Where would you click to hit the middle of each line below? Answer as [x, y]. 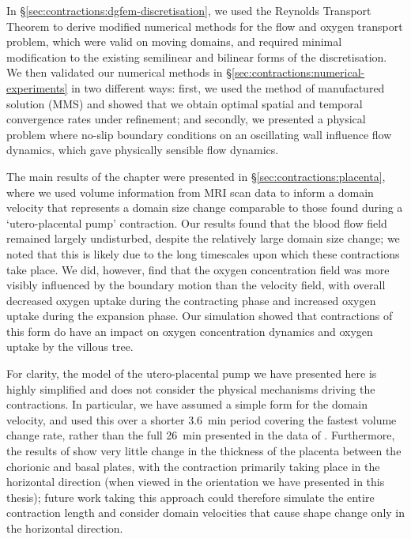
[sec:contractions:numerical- [298, 72]
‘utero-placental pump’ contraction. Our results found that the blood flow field [197, 222]
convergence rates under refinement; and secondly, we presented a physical [186, 119]
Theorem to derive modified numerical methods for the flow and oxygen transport [205, 26]
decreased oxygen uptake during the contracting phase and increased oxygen [191, 300]
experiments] [37, 87]
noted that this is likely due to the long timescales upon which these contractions [203, 253]
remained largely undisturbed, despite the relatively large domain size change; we [203, 238]
